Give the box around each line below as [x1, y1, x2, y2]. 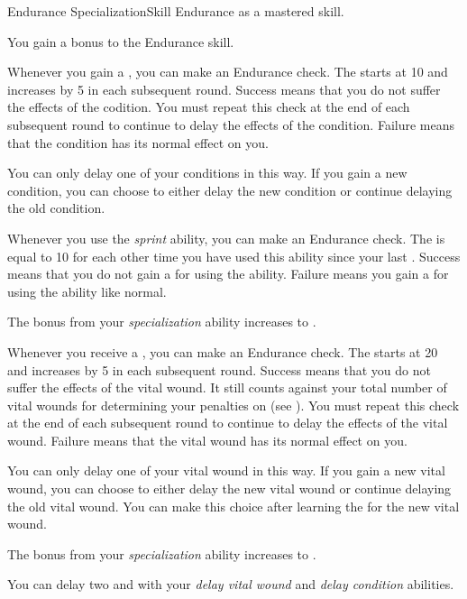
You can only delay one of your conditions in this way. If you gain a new [7, 163, 407, 182]
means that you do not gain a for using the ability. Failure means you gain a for [7, 264, 449, 283]
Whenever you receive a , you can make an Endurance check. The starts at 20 [7, 342, 438, 361]
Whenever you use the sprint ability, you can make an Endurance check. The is [7, 228, 445, 247]
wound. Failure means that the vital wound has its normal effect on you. [7, 430, 407, 449]
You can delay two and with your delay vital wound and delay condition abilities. [7, 575, 454, 594]
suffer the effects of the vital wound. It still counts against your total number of [7, 378, 447, 397]
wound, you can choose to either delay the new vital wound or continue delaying [7, 479, 452, 498]
